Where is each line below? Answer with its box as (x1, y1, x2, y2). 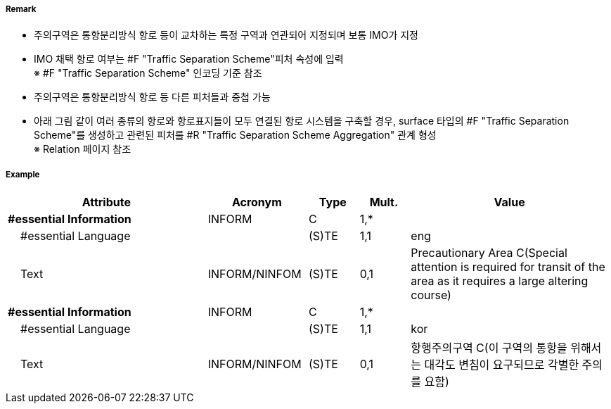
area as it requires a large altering (411, 274, 589, 289)
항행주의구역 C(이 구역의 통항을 (411, 341, 567, 355)
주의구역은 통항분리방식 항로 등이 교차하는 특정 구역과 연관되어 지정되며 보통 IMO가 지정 (34, 29, 418, 42)
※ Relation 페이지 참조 (34, 143, 131, 156)
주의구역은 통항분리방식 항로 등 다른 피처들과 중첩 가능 (34, 91, 271, 103)
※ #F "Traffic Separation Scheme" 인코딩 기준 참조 (34, 67, 262, 80)
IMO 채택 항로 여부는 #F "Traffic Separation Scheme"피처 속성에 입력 (34, 53, 344, 65)
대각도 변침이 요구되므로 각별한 (424, 358, 579, 372)
